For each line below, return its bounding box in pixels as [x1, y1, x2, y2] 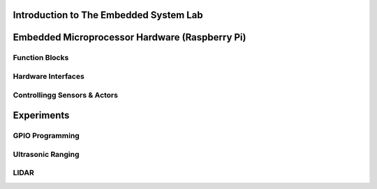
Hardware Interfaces [13, 71, 85, 81]
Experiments [13, 109, 70, 121]
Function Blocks [13, 53, 69, 63]
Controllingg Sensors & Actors [13, 90, 119, 100]
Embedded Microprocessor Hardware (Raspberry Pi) [13, 31, 246, 43]
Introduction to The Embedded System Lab [13, 9, 203, 21]
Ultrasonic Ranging [13, 149, 80, 159]
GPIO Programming [13, 131, 80, 141]
